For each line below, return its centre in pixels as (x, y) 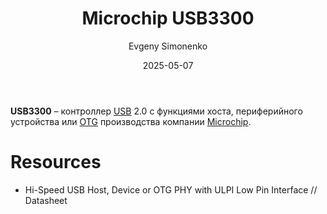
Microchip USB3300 (168, 18)
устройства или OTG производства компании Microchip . (131, 121)
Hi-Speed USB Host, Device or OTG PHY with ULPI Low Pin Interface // (171, 189)
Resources (56, 162)
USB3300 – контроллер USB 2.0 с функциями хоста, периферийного (156, 111)
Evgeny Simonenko (168, 46)
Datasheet (46, 200)
